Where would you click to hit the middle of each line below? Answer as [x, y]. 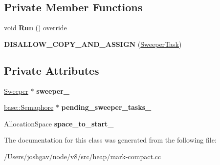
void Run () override [35, 28]
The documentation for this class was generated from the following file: [110, 140]
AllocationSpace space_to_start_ [59, 123]
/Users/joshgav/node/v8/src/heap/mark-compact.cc [83, 156]
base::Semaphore [29, 107]
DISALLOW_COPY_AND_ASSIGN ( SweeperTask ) [93, 44]
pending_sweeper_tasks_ [106, 107]
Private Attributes [52, 70]
